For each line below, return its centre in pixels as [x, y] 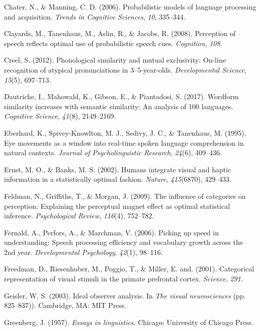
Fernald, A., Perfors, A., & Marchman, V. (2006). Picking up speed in [111, 232]
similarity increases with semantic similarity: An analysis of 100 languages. [119, 106]
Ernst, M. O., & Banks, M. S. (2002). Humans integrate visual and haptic [118, 169]
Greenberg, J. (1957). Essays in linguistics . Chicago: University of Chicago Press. [129, 322]
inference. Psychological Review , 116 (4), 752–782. [79, 216]
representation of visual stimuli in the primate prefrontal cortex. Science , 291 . [123, 279]
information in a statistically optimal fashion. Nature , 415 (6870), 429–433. [118, 179]
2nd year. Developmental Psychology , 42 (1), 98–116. [83, 252]
